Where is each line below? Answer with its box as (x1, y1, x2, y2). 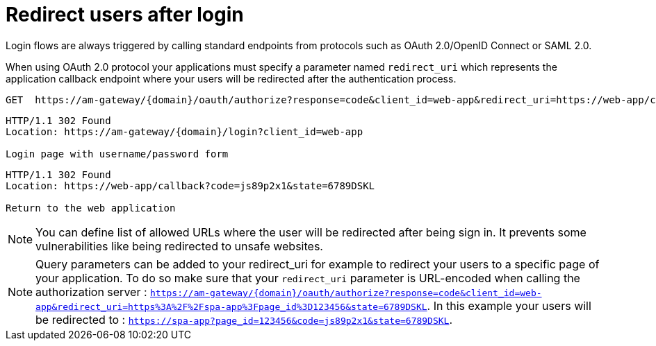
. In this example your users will (427, 298, 591, 313)
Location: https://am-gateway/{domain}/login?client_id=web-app (6, 126, 363, 137)
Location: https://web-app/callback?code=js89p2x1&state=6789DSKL (6, 180, 375, 191)
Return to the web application (6, 202, 176, 214)
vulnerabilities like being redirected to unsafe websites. (35, 239, 323, 253)
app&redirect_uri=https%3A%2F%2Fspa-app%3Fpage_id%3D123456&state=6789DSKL (35, 301, 427, 312)
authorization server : (35, 284, 147, 299)
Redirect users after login (6, 3, 244, 26)
